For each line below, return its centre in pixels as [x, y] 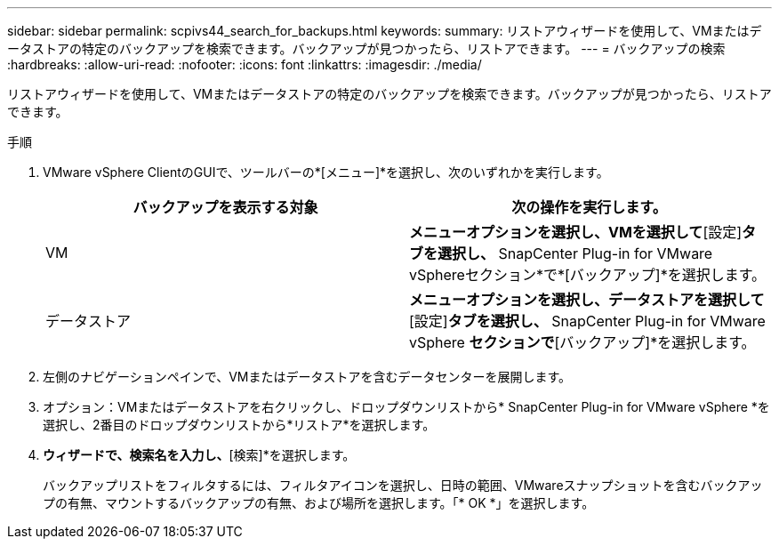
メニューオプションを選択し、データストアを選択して [587, 300]
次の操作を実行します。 [589, 207]
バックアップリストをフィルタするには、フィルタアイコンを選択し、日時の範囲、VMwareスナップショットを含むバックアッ [403, 485]
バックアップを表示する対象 [225, 207]
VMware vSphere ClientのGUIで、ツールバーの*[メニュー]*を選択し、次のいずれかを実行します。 [326, 172]
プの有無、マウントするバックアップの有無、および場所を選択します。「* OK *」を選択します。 [319, 503]
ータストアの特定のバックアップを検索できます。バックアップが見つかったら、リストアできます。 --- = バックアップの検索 [366, 48]
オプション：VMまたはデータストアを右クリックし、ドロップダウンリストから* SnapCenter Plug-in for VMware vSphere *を [406, 407]
